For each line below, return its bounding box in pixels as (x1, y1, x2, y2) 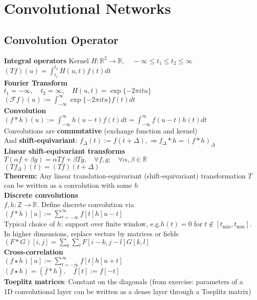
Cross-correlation (4, 247, 64, 257)
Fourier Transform (4, 77, 67, 87)
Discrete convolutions (4, 189, 78, 200)
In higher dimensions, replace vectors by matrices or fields (4, 228, 179, 238)
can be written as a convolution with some (4, 180, 132, 190)
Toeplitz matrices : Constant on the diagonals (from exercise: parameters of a (4, 276, 243, 287)
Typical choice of (4, 218, 55, 229)
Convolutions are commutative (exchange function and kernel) (4, 125, 197, 135)
